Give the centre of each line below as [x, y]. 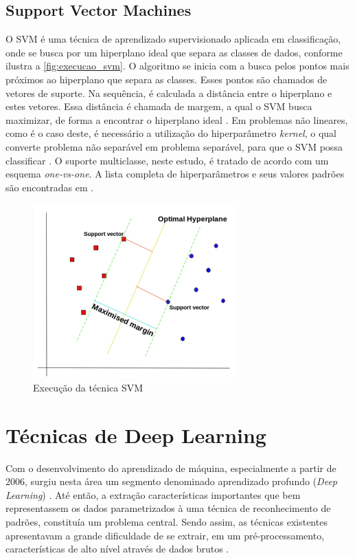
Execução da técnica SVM [88, 387]
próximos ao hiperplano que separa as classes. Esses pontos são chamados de [167, 79]
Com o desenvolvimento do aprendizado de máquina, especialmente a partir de [171, 468]
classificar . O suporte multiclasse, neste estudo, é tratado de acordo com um [167, 160]
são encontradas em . [50, 187]
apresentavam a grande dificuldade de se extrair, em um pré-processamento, [165, 535]
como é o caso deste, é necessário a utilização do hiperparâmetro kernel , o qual [171, 133]
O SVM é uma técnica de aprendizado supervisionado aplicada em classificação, [173, 39]
